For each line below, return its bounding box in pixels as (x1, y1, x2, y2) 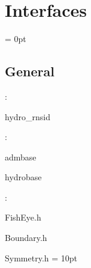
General (5, 62, 54, 81)
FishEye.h (5, 211, 41, 224)
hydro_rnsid (5, 110, 51, 123)
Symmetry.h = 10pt (5, 251, 78, 264)
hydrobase (5, 171, 42, 183)
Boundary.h (5, 231, 47, 244)
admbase (5, 150, 37, 163)
